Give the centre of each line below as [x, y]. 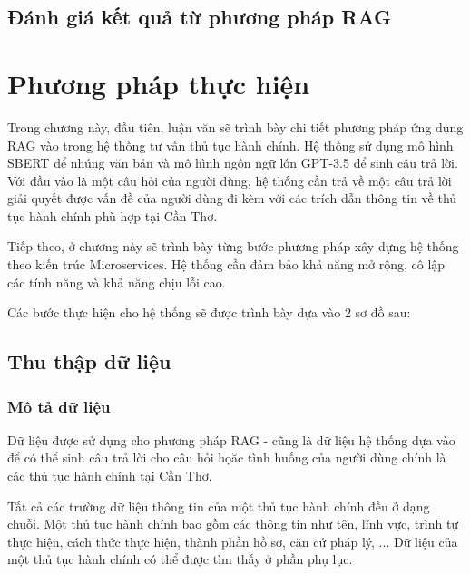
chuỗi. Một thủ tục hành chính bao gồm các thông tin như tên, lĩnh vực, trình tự [233, 524]
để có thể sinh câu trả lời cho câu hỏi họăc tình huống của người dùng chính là [227, 457]
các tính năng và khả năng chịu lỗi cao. [117, 282]
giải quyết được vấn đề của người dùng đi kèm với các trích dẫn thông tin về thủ [232, 198]
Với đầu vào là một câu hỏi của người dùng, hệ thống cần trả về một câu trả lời [230, 180]
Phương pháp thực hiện [159, 83]
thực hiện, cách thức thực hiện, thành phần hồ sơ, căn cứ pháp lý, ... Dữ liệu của [233, 541]
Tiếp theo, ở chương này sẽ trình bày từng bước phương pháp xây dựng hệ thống [233, 246]
